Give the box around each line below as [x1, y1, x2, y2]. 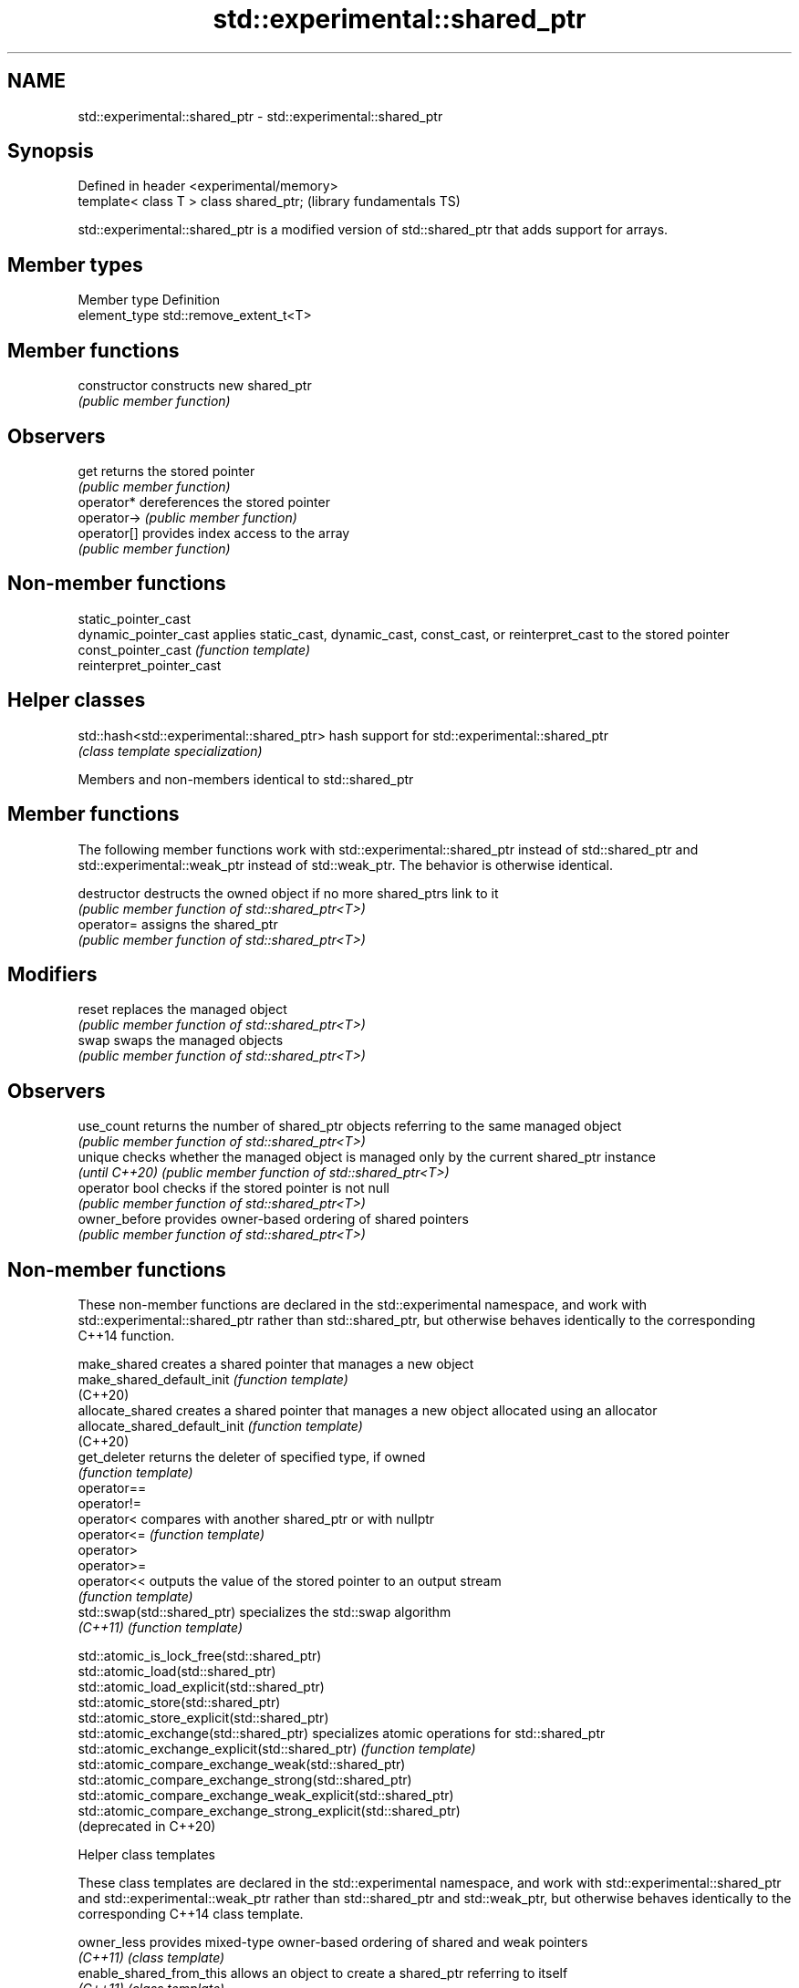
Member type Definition [78, 292, 220, 308]
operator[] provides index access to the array [78, 524, 350, 541]
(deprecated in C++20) [78, 1818, 216, 1835]
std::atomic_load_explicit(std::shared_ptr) [78, 1679, 325, 1695]
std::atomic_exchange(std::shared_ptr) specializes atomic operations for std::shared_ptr [78, 1725, 606, 1742]
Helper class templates [78, 1847, 215, 1863]
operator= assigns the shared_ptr [78, 916, 278, 932]
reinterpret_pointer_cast [78, 657, 222, 673]
